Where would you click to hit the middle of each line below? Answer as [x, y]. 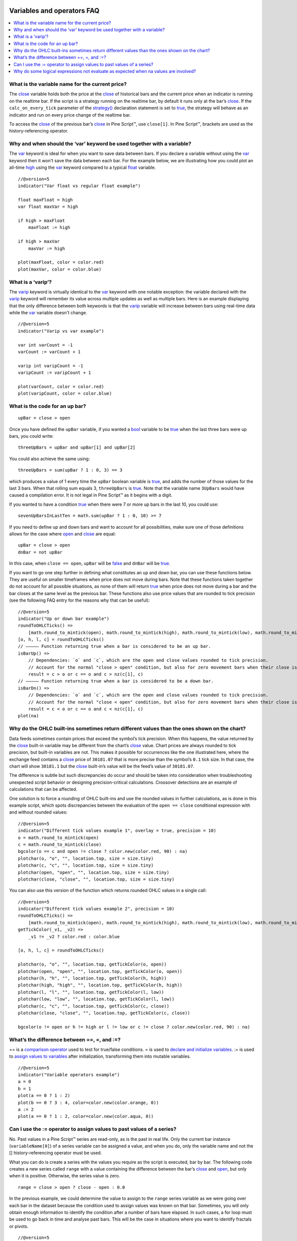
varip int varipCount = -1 [51, 366]
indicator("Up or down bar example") [64, 619]
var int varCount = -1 [46, 345]
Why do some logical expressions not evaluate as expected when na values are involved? [105, 71]
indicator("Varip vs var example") [61, 331]
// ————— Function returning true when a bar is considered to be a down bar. [116, 681]
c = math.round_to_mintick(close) [60, 844]
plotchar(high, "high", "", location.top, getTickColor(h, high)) [100, 985]
